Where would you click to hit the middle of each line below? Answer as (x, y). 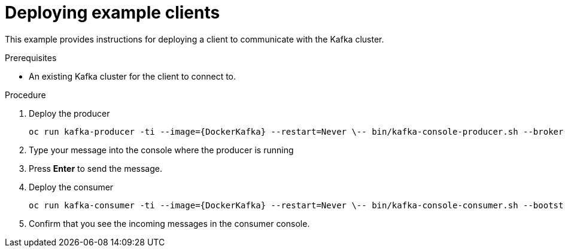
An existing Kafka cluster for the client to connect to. (133, 76)
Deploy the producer (69, 113)
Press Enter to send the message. (95, 168)
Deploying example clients (113, 13)
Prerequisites (31, 57)
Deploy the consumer (71, 187)
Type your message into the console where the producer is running (161, 150)
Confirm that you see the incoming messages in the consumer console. (169, 223)
